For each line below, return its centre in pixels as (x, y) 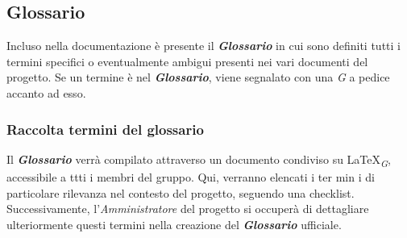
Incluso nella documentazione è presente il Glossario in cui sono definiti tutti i (203, 46)
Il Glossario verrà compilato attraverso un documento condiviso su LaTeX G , (199, 160)
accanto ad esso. (46, 92)
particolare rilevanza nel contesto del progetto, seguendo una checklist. (181, 192)
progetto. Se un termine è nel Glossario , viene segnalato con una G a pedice (198, 77)
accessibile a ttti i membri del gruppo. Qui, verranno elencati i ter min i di (191, 176)
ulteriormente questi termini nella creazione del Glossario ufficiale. (174, 224)
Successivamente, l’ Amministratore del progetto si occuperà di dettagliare (188, 209)
